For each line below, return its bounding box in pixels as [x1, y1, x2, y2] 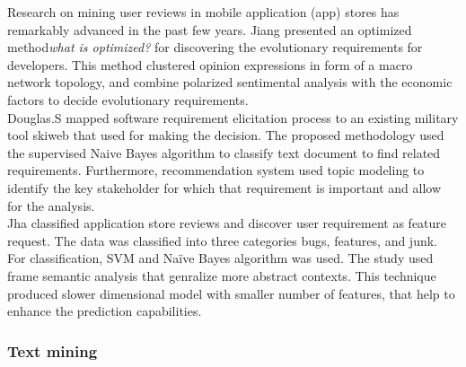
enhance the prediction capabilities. [7, 301, 202, 320]
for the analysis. [7, 196, 95, 214]
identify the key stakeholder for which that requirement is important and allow [7, 178, 441, 197]
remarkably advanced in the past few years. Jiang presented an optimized [7, 20, 412, 39]
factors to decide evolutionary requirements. [7, 90, 249, 109]
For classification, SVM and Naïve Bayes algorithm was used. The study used [7, 249, 434, 267]
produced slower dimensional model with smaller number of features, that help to [7, 284, 455, 302]
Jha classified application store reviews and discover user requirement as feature [7, 214, 447, 232]
